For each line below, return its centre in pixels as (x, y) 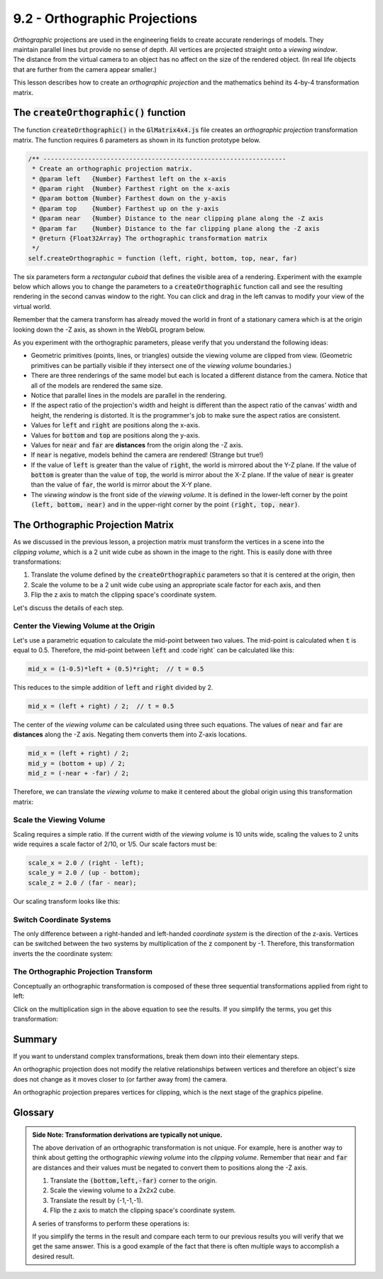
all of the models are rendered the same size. (97, 385)
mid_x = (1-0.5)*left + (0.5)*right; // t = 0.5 (116, 669)
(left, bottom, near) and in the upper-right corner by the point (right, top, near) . (166, 505)
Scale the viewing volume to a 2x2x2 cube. (113, 1190)
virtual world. (32, 306)
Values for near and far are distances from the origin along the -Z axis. (137, 445)
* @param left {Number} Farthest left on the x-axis (129, 179)
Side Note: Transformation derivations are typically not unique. (127, 1134)
